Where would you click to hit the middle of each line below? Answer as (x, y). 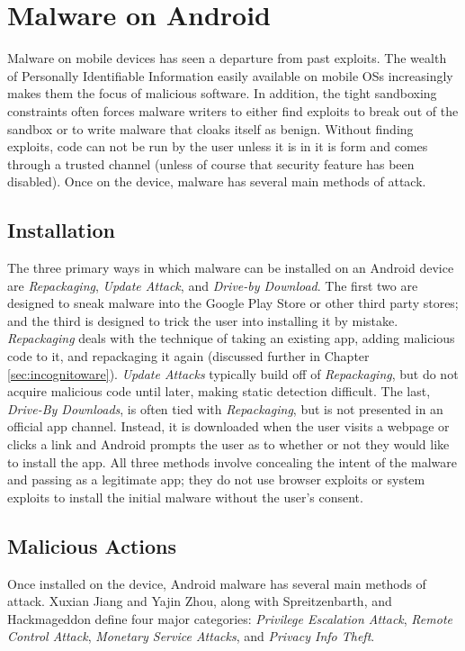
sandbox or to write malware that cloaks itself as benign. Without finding (210, 128)
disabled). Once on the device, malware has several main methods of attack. (217, 181)
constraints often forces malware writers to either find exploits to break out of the (233, 110)
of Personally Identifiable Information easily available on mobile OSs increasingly (230, 75)
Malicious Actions (92, 545)
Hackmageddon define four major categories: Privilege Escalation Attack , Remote (230, 618)
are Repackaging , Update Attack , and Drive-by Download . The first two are (213, 285)
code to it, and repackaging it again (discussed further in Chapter (188, 356)
